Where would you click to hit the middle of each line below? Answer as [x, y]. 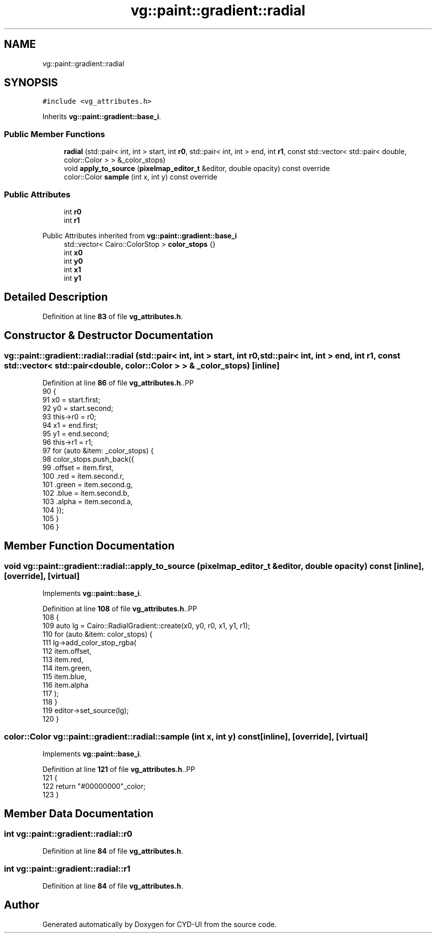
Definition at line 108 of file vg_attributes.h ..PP [120, 609]
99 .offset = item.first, [78, 468]
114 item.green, [67, 668]
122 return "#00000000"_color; [94, 786]
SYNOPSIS [31, 83]
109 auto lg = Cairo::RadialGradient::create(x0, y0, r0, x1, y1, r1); [146, 626]
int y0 [73, 261]
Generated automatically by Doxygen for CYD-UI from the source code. [160, 924]
